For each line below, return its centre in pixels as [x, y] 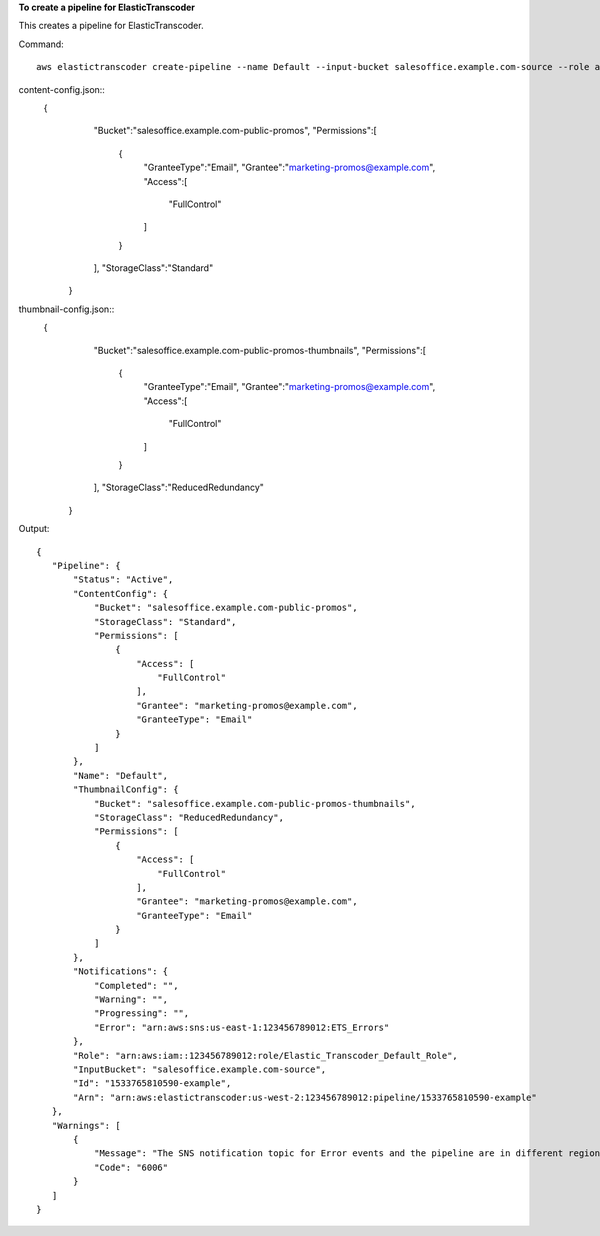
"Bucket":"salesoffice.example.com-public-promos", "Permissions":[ [235, 131]
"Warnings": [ [86, 1125]
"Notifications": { [121, 971]
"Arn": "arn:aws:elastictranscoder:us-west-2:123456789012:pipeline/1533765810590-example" [305, 1097]
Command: [41, 44]
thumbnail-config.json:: [66, 309]
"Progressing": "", [141, 1013]
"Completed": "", [136, 985]
